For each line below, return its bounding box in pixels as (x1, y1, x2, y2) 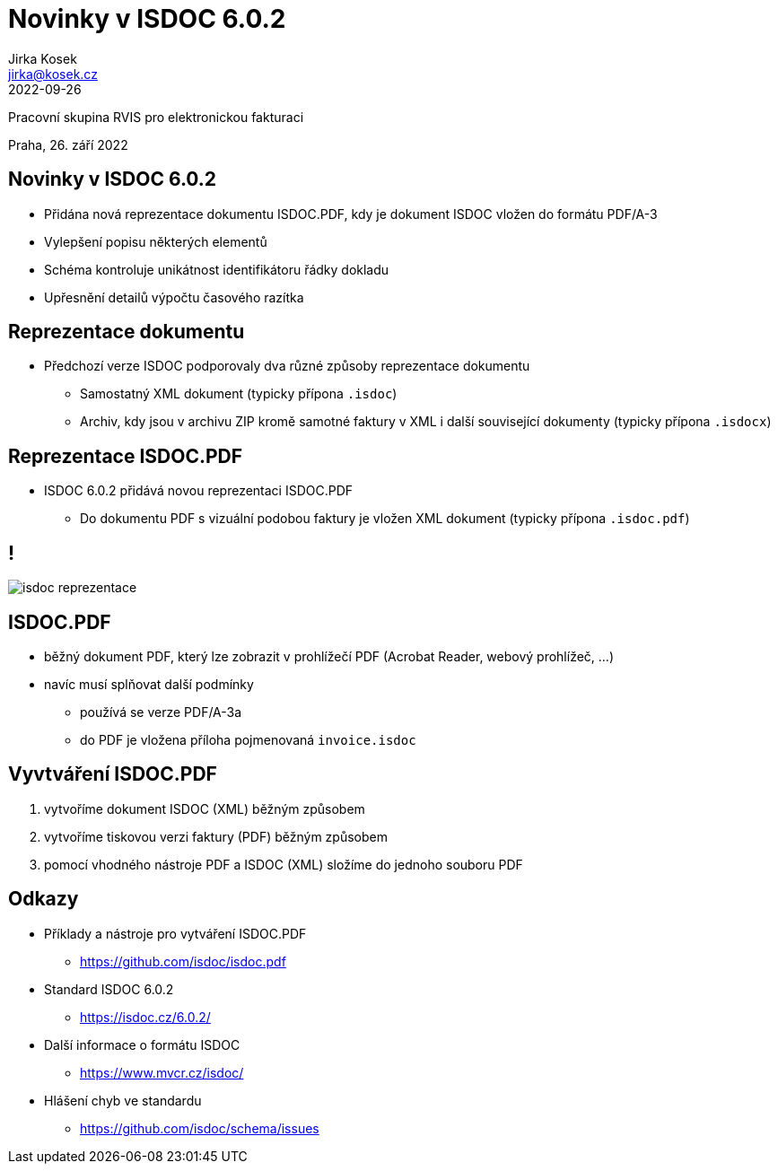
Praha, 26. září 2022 (8, 136, 128, 153)
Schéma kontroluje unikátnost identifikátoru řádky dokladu (44, 261, 389, 277)
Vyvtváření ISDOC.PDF (8, 763, 217, 786)
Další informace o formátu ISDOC (44, 1036, 240, 1053)
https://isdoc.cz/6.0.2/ (80, 1009, 211, 1025)
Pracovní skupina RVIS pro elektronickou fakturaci (8, 109, 304, 125)
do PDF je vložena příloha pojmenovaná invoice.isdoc (80, 731, 416, 747)
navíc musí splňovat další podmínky (44, 676, 254, 692)
